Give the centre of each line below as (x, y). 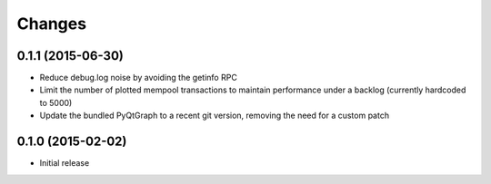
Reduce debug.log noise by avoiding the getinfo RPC (139, 78)
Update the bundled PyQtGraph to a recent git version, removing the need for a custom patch (215, 116)
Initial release (65, 163)
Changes (51, 24)
